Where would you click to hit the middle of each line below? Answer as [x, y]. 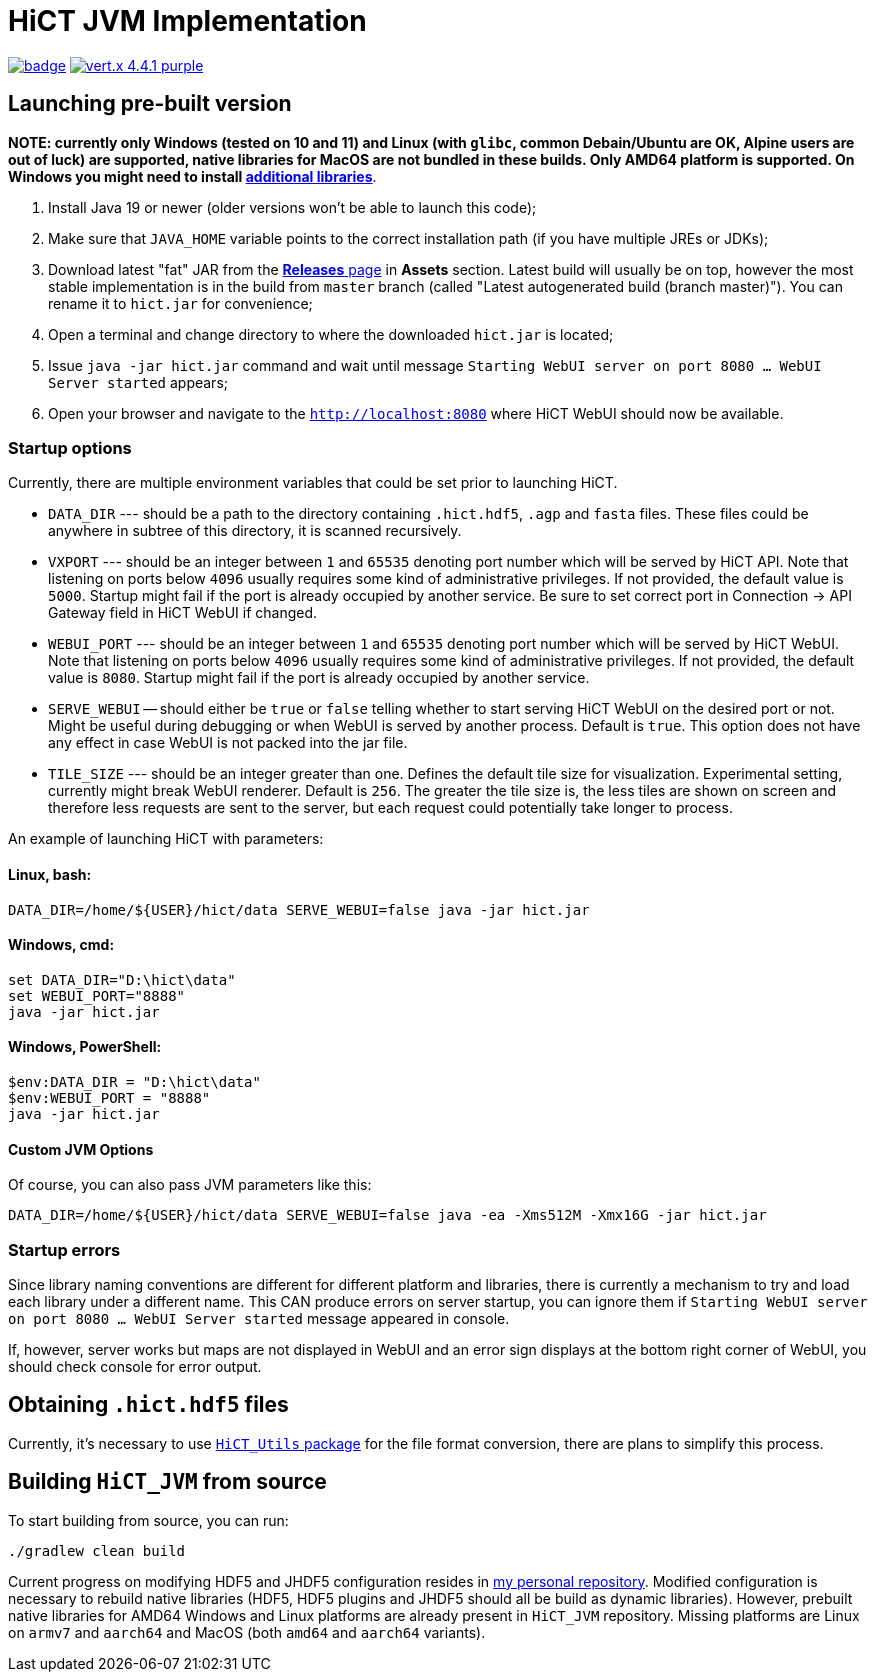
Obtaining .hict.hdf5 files [148, 1405]
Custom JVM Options [81, 1149]
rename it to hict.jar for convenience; [180, 303]
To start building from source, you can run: [148, 1520]
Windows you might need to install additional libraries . [192, 176]
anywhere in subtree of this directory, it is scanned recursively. [255, 531]
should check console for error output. [135, 1366]
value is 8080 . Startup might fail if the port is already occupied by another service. [319, 678]
